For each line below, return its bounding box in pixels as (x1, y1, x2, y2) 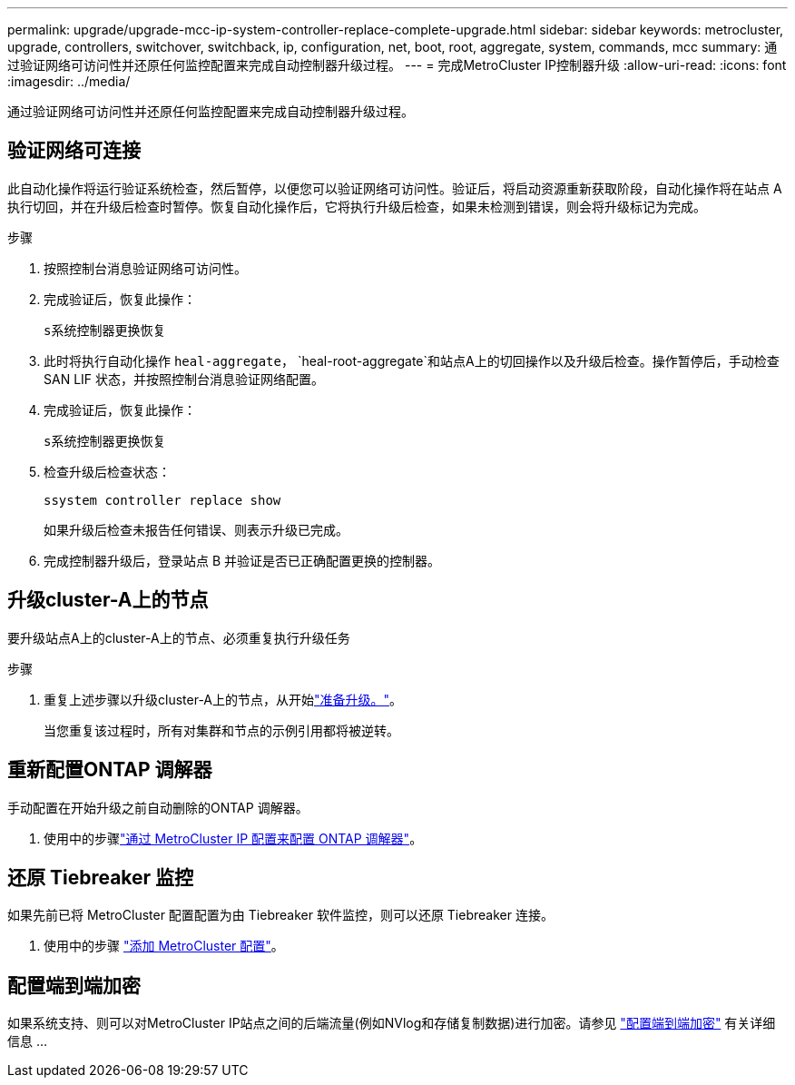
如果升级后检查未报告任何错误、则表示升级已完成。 (44, 521, 348, 538)
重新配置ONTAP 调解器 (7, 758, 212, 782)
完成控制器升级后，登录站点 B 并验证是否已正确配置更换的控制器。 (44, 552, 441, 568)
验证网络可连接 (7, 139, 141, 163)
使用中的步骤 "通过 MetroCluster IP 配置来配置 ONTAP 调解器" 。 (44, 830, 423, 846)
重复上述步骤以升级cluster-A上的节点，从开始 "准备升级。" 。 (44, 691, 403, 707)
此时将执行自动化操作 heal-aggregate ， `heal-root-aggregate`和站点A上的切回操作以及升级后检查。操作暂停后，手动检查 (44, 352, 780, 369)
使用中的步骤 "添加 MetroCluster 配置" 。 (44, 938, 284, 954)
